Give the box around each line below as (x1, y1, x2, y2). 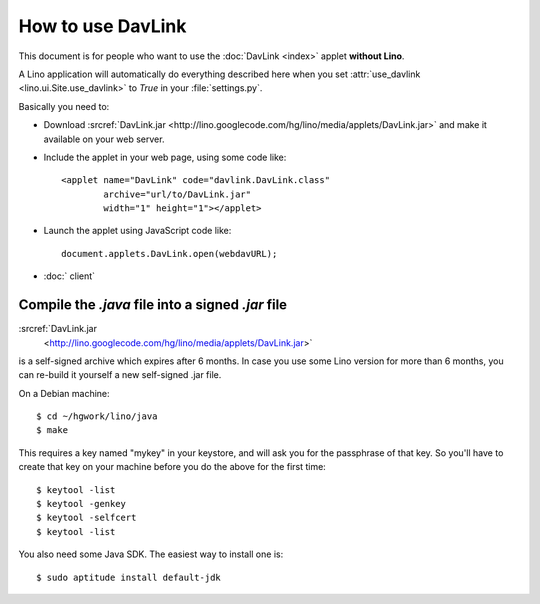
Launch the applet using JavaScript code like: (43, 225, 232, 237)
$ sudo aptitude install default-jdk (36, 571, 222, 583)
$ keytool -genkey (36, 498, 127, 510)
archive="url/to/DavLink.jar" (103, 188, 252, 200)
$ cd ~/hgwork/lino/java (36, 411, 158, 422)
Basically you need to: (18, 100, 110, 112)
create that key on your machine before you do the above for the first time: (18, 461, 327, 473)
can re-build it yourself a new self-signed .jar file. (18, 369, 222, 381)
